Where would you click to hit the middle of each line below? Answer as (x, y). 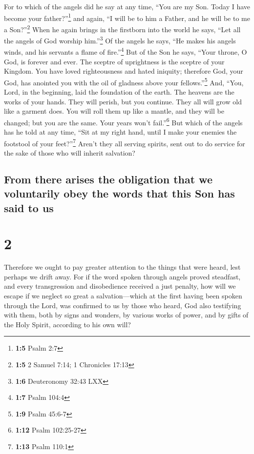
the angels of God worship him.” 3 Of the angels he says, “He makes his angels (120, 40)
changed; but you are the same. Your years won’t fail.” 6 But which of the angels (123, 121)
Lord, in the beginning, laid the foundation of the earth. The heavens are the (119, 92)
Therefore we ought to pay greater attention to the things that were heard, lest (122, 267)
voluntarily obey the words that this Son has (119, 193)
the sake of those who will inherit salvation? (70, 152)
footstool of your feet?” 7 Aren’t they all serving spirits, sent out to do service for (125, 142)
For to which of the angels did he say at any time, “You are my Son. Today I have (127, 6)
